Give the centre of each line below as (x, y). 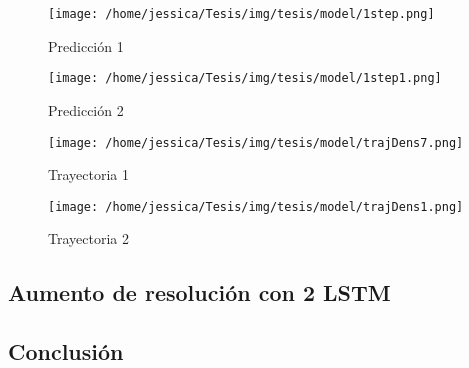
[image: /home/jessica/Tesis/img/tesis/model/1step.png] (241, 14)
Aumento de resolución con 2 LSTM (199, 292)
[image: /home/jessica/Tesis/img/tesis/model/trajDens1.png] (256, 206)
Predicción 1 (86, 45)
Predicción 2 (86, 109)
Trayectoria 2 (88, 238)
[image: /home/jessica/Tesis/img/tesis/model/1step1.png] (245, 78)
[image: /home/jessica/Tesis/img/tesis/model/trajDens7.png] (256, 142)
